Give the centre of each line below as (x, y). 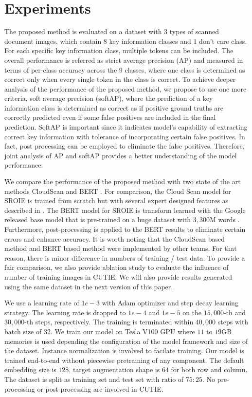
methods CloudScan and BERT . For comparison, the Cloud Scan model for (118, 191)
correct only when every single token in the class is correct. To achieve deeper (120, 79)
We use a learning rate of (42, 303)
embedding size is (30, 369)
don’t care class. (223, 41)
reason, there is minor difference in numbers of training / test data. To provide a (125, 257)
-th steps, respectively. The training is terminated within (109, 322)
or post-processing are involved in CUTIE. (100, 388)
